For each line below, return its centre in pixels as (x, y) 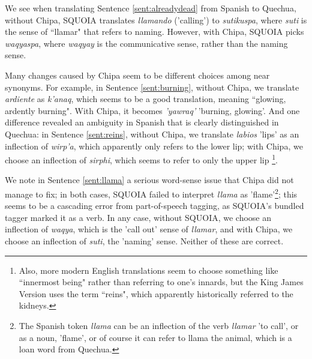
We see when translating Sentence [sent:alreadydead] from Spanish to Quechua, (151, 8)
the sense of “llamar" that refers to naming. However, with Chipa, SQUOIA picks (154, 32)
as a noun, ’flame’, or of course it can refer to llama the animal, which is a (155, 337)
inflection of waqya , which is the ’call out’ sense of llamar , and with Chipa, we (149, 229)
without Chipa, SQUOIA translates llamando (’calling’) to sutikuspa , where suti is (156, 20)
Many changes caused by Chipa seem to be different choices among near (137, 75)
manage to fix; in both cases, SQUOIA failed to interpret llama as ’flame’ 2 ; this (151, 193)
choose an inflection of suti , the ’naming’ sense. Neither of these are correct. (144, 241)
